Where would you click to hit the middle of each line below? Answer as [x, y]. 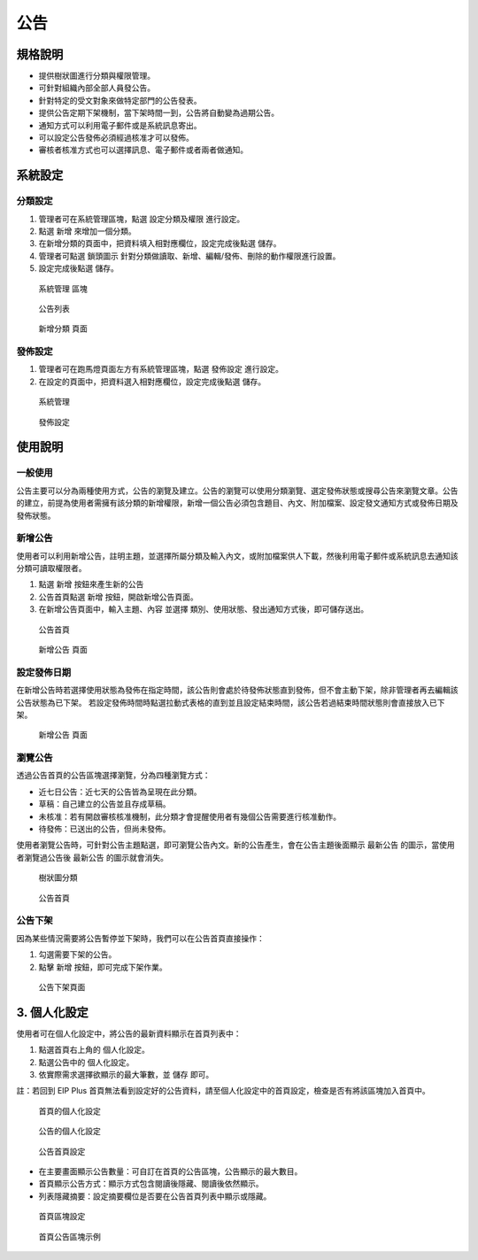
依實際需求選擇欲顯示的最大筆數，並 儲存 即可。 [126, 1074]
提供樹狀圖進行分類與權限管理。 [96, 76]
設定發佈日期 [44, 672]
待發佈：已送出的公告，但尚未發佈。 [104, 829]
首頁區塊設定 [62, 1217]
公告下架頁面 [62, 986]
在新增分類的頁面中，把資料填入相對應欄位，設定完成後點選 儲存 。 [160, 243]
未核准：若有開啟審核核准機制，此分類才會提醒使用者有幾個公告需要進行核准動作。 [189, 816]
